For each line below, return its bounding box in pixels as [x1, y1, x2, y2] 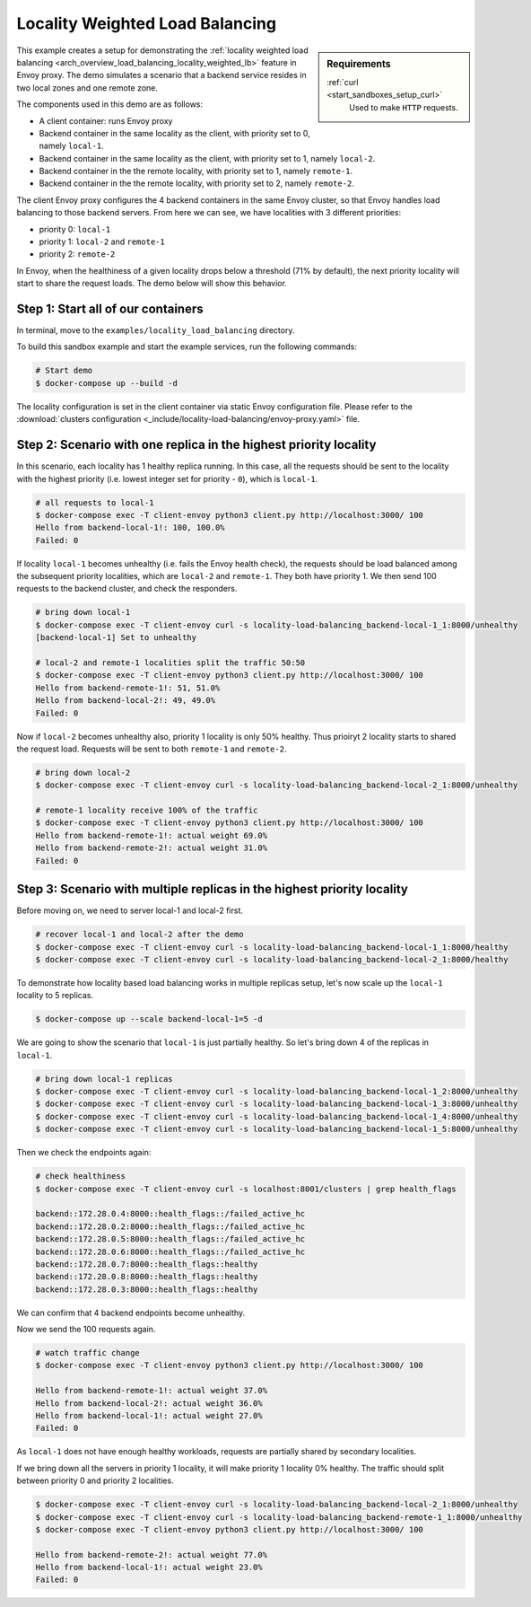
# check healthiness [35, 1172, 126, 1181]
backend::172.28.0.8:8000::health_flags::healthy [35, 1271, 258, 1282]
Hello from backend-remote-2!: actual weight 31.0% [35, 843, 268, 853]
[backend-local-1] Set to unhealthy [35, 633, 197, 643]
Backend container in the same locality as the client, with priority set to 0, [39, 127, 311, 138]
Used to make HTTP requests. [349, 101, 458, 112]
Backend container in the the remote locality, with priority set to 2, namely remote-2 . [39, 178, 354, 189]
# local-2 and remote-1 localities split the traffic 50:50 [35, 658, 306, 668]
